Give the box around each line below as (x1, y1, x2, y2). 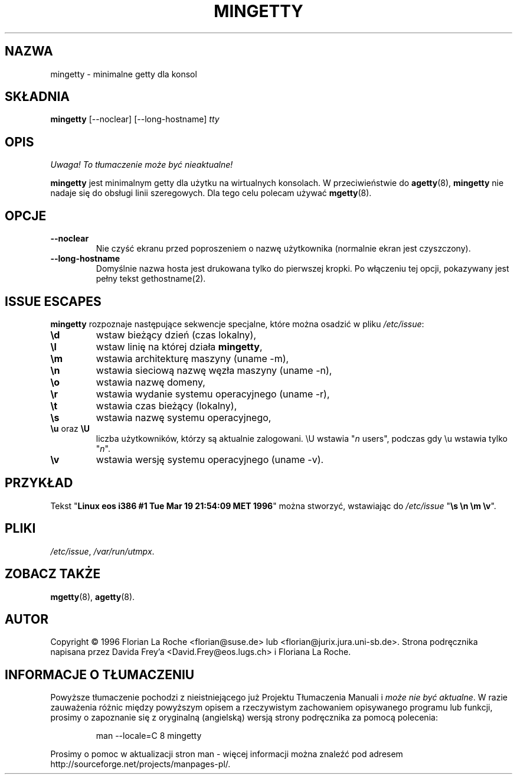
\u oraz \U (50, 423, 90, 433)
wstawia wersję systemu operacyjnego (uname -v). (96, 453, 324, 465)
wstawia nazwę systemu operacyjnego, (96, 411, 271, 423)
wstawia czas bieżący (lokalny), (96, 399, 237, 412)
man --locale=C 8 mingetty (96, 731, 202, 741)
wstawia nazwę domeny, (96, 376, 205, 388)
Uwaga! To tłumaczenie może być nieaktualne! (50, 159, 233, 170)
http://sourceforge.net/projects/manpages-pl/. (50, 759, 231, 770)
